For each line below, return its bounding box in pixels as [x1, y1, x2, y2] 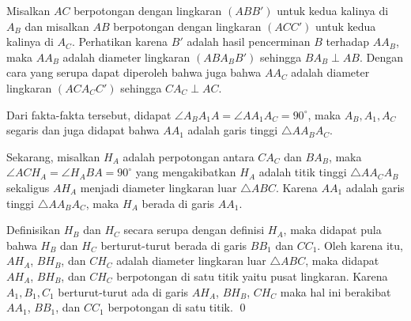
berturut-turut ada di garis [58, 283, 189, 300]
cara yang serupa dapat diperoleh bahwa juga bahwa [6, 64, 262, 81]
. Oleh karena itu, [317, 236, 403, 253]
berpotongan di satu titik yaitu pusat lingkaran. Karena [116, 267, 388, 284]
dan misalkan [25, 17, 89, 34]
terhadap [326, 33, 370, 50]
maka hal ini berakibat [280, 283, 391, 300]
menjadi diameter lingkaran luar [80, 179, 237, 195]
